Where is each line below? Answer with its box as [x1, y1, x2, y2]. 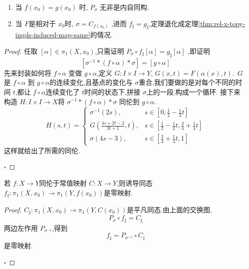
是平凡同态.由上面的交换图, [127, 204, 212, 214]
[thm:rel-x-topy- [198, 18, 245, 28]
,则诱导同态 [117, 177, 153, 188]
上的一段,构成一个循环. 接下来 [146, 86, 241, 96]
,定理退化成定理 [149, 18, 198, 28]
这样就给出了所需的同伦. [4, 145, 80, 155]
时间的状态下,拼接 [84, 86, 141, 96]
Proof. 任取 [4, 46, 38, 56]
